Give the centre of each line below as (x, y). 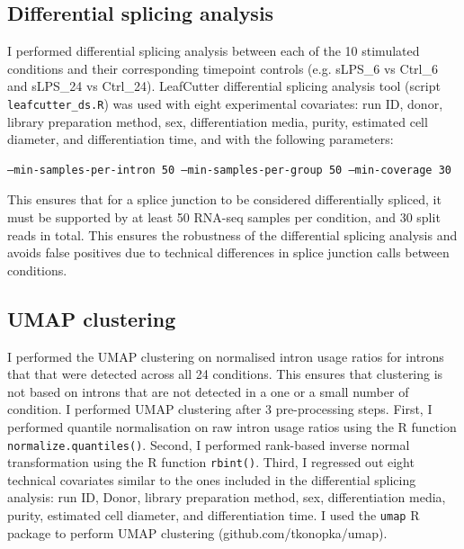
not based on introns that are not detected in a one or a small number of (208, 391)
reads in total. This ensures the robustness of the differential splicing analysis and (232, 234)
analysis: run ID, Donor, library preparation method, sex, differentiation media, (227, 497)
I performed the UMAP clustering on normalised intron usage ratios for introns (226, 356)
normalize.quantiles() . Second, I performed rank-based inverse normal (209, 444)
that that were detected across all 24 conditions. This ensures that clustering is (225, 374)
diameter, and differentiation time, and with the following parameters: (201, 139)
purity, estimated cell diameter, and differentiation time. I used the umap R (214, 515)
